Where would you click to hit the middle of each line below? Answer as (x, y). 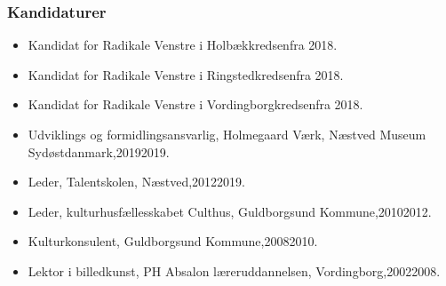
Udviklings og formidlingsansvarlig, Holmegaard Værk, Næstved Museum (227, 134)
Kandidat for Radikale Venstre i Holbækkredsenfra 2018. (183, 45)
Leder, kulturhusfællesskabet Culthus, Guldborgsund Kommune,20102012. (230, 211)
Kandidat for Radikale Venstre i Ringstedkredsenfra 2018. (186, 74)
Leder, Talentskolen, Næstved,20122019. (137, 182)
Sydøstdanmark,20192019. (99, 151)
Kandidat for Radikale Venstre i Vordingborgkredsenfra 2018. (195, 104)
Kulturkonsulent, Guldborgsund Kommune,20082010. (173, 241)
